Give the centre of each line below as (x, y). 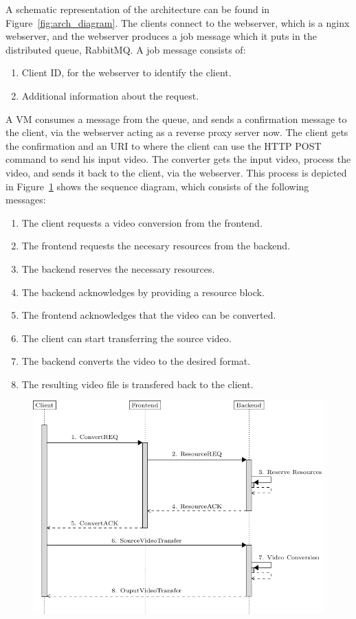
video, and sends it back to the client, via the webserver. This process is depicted (176, 172)
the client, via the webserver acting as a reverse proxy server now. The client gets (177, 132)
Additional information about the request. (110, 95)
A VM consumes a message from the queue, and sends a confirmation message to (176, 119)
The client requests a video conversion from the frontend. (142, 222)
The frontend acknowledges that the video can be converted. (149, 315)
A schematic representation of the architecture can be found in (138, 9)
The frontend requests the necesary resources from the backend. (156, 246)
